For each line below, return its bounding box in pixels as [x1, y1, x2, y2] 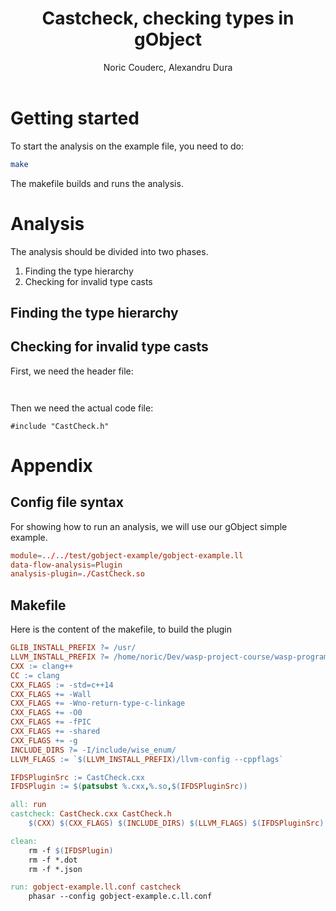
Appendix [10, 454, 93, 477]
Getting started [10, 107, 140, 129]
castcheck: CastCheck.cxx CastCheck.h [10, 809, 172, 819]
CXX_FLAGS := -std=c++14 [10, 680, 114, 690]
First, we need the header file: [10, 365, 134, 377]
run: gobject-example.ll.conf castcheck [10, 882, 182, 892]
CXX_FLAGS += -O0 [10, 708, 83, 718]
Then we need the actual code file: [10, 402, 154, 414]
